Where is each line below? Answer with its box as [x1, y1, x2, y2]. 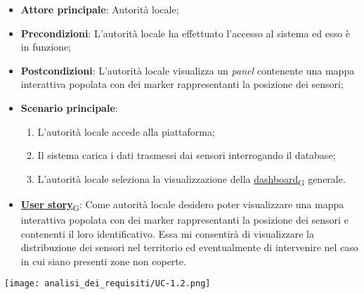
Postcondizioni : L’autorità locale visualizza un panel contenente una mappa [20, 63, 355, 77]
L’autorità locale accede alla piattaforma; [37, 124, 215, 139]
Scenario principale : [20, 100, 118, 115]
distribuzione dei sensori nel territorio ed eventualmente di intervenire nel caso [20, 240, 358, 255]
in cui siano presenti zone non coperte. [20, 253, 186, 268]
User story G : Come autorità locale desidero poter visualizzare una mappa [20, 196, 344, 213]
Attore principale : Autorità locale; [20, 2, 179, 16]
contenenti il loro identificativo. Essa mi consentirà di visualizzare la [20, 226, 314, 241]
